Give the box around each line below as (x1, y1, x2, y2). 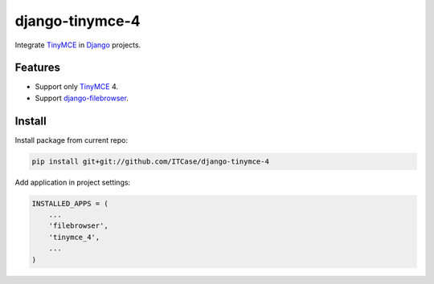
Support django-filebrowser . (35, 93, 129, 103)
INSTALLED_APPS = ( (31, 199, 108, 208)
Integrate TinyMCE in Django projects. (14, 40, 141, 50)
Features (14, 61, 60, 75)
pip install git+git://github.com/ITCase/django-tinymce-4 (31, 156, 269, 166)
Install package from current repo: (14, 135, 129, 144)
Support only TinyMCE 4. (35, 82, 119, 91)
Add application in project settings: (14, 177, 131, 187)
